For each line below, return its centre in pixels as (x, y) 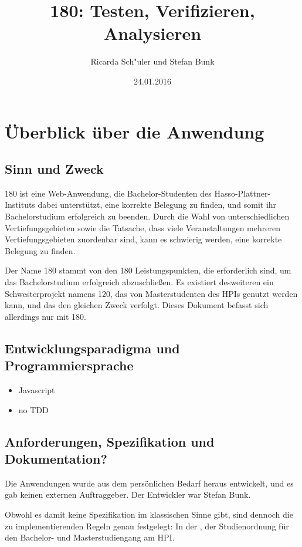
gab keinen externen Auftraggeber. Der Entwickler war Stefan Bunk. (128, 494)
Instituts (20, 205)
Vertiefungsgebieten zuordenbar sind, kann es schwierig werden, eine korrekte (143, 239)
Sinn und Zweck (54, 169)
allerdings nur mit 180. (46, 316)
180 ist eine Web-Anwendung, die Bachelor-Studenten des (108, 193)
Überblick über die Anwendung (135, 131)
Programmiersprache (69, 365)
